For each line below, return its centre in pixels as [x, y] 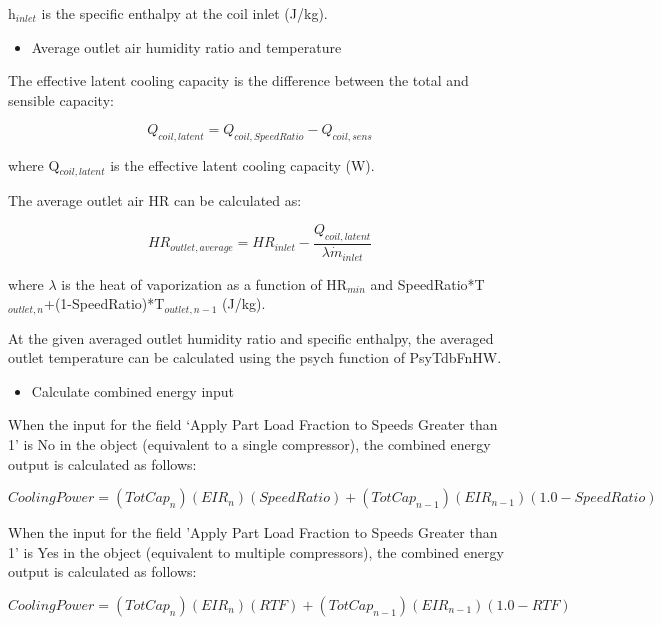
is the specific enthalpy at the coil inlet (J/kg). [184, 13]
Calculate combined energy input [133, 390]
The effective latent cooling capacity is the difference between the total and [238, 80]
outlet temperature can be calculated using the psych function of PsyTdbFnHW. [255, 357]
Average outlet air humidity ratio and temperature [186, 46]
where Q [34, 165]
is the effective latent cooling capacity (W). [242, 165]
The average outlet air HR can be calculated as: [155, 199]
